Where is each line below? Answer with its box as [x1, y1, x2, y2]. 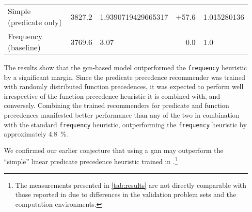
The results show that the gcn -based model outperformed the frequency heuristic [4, 62, 247, 72]
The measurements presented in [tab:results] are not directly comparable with [15, 180, 247, 190]
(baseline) [8, 42, 41, 53]
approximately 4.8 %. [4, 129, 68, 139]
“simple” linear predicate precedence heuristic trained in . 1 [4, 155, 178, 167]
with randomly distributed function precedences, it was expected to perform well [4, 81, 244, 91]
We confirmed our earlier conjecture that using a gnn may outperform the [4, 145, 223, 155]
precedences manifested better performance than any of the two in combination [4, 110, 239, 120]
